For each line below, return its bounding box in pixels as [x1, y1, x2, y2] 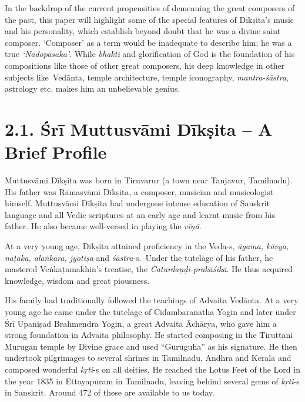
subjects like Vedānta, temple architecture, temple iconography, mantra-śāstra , [5, 71, 289, 83]
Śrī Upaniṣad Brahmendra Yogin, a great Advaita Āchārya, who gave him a [5, 317, 277, 329]
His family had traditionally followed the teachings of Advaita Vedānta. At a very [5, 294, 299, 306]
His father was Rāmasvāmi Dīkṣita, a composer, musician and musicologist [5, 185, 274, 197]
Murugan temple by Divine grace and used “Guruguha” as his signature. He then [5, 340, 297, 352]
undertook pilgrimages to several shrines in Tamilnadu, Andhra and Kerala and [5, 351, 291, 364]
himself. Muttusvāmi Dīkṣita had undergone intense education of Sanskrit [5, 197, 270, 209]
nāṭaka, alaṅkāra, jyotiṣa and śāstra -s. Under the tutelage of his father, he [5, 251, 273, 263]
